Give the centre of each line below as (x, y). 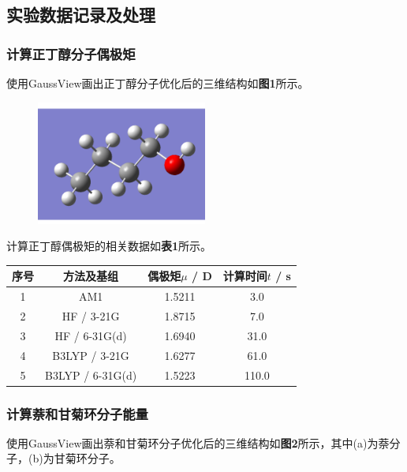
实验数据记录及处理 (81, 15)
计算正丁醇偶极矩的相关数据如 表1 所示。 (109, 246)
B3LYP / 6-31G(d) (91, 375)
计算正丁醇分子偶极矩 (71, 53)
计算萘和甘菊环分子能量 (77, 413)
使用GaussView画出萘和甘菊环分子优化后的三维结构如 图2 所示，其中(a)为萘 (198, 442)
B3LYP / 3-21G (91, 355)
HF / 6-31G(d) (91, 335)
